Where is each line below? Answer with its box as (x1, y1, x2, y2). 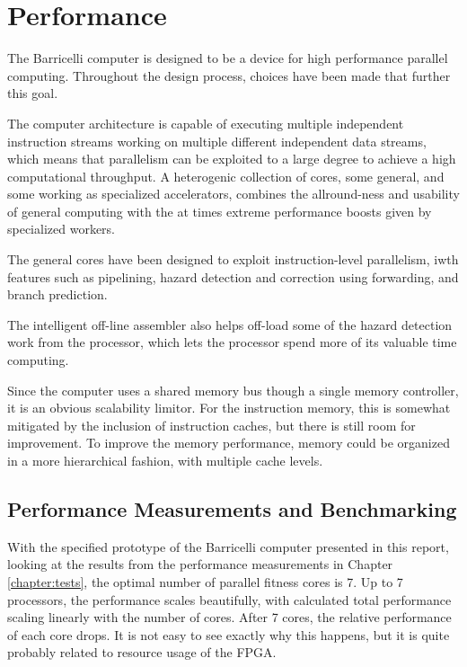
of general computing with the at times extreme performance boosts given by (7, 201, 432, 220)
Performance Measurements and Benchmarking (7, 494, 457, 522)
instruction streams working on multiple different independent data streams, (7, 131, 427, 150)
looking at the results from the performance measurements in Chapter (7, 555, 393, 574)
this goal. (7, 84, 58, 102)
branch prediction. (7, 285, 108, 304)
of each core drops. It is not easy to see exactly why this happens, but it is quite (7, 625, 450, 644)
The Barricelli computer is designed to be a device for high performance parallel (7, 49, 448, 67)
